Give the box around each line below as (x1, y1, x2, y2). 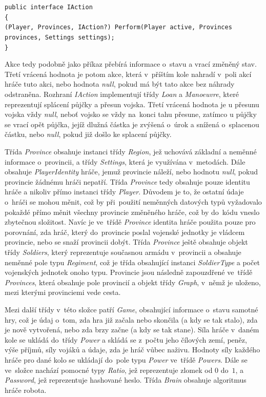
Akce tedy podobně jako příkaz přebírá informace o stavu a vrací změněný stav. (5, 58, 257, 69)
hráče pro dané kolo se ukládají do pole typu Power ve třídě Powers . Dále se (5, 354, 248, 365)
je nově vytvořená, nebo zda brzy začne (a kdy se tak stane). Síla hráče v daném (5, 324, 259, 335)
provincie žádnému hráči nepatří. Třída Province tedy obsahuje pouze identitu (5, 176, 250, 187)
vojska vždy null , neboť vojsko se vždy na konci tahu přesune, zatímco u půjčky (5, 109, 257, 120)
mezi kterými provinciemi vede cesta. (5, 287, 121, 297)
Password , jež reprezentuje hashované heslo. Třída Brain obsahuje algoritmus (5, 374, 247, 385)
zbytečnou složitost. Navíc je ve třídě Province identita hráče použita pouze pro (5, 216, 256, 227)
